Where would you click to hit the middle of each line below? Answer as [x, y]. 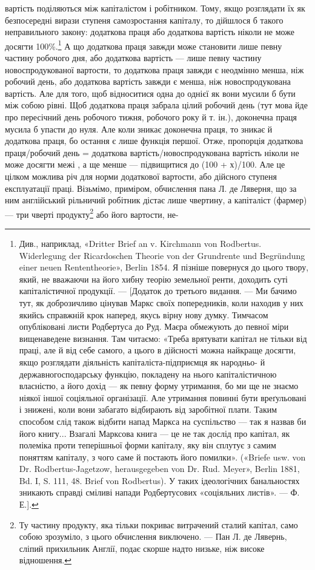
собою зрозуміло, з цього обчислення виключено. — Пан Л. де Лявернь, [153, 536]
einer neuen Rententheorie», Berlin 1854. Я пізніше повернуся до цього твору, [164, 267]
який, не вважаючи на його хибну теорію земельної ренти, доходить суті [153, 279]
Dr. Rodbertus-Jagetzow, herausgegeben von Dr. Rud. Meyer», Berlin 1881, [159, 469]
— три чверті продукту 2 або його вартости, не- [92, 213]
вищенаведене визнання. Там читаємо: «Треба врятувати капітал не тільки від [163, 338]
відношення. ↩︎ [45, 560]
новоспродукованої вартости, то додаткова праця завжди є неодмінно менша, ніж [154, 69]
